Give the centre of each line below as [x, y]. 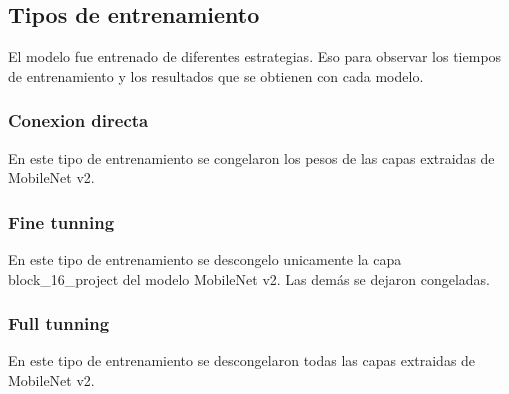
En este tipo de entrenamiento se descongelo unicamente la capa [205, 259]
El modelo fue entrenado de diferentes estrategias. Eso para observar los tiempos [255, 56]
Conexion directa [78, 120]
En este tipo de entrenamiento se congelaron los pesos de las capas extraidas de [251, 157]
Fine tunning [61, 221]
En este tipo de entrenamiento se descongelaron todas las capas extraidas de [242, 360]
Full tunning [59, 323]
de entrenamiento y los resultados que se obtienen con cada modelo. [216, 75]
